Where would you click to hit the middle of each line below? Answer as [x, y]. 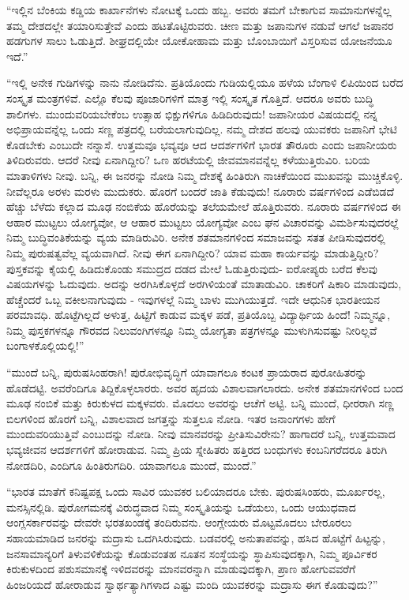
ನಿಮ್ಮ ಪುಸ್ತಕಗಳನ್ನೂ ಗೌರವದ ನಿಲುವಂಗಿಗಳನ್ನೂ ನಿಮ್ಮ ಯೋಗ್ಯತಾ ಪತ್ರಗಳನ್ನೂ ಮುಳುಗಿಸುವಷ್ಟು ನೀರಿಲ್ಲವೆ [192, 330]
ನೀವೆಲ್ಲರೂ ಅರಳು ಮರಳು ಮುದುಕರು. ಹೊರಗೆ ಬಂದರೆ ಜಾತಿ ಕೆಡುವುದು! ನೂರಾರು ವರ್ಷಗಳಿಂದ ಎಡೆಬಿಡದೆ [201, 191]
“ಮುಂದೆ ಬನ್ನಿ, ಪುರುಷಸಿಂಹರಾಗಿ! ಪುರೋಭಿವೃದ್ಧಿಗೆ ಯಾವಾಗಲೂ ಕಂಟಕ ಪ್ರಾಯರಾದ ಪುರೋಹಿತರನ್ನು [187, 372]
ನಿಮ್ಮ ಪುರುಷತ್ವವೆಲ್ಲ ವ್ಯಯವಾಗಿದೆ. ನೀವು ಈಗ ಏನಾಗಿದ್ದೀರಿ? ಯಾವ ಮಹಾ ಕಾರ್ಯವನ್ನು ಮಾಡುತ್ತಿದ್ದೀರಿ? [193, 252]
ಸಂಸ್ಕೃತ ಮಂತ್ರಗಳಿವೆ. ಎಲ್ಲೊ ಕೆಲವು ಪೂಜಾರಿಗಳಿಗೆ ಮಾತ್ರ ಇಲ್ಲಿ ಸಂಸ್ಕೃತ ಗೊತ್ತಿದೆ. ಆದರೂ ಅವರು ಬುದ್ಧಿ [190, 97]
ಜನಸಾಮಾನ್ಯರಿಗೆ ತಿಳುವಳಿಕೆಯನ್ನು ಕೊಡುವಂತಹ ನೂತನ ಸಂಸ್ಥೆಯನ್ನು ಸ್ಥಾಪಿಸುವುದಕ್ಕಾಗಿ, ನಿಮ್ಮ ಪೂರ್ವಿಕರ [192, 553]
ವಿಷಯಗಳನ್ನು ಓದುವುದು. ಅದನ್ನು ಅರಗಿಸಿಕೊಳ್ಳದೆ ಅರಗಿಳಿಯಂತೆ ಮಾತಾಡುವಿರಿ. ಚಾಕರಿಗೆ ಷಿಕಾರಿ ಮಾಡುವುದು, [204, 284]
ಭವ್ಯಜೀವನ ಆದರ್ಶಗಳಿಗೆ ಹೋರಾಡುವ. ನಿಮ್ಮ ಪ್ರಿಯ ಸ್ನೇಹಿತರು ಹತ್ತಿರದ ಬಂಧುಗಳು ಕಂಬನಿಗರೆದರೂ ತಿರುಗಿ [197, 450]
